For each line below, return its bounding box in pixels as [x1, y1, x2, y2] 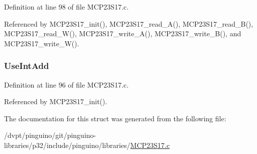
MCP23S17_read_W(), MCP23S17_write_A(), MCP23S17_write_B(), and [4, 28, 241, 39]
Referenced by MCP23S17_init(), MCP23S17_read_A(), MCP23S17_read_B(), [4, 18, 253, 29]
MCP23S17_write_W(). [4, 38, 79, 48]
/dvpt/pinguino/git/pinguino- [4, 130, 96, 140]
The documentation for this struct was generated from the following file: [4, 113, 226, 123]
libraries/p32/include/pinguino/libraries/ [4, 139, 131, 150]
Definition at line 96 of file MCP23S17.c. [4, 79, 129, 90]
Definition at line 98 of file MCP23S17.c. [4, 2, 129, 12]
